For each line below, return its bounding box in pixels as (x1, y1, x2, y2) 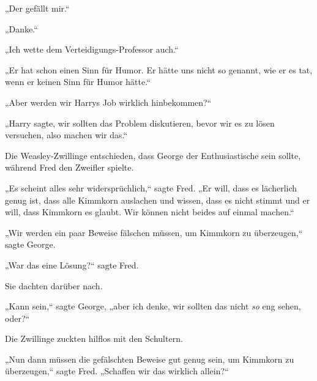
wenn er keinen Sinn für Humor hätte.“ (5, 75, 151, 88)
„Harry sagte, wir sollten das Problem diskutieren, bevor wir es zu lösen (5, 116, 275, 129)
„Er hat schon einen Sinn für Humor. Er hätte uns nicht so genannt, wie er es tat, (5, 63, 313, 76)
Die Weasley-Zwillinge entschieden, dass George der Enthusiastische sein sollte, (5, 149, 301, 161)
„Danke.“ (5, 22, 38, 35)
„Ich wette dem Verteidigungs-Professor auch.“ (5, 43, 179, 56)
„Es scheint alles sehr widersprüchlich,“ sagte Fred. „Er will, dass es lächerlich (5, 181, 297, 194)
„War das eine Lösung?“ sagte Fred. (5, 258, 139, 271)
